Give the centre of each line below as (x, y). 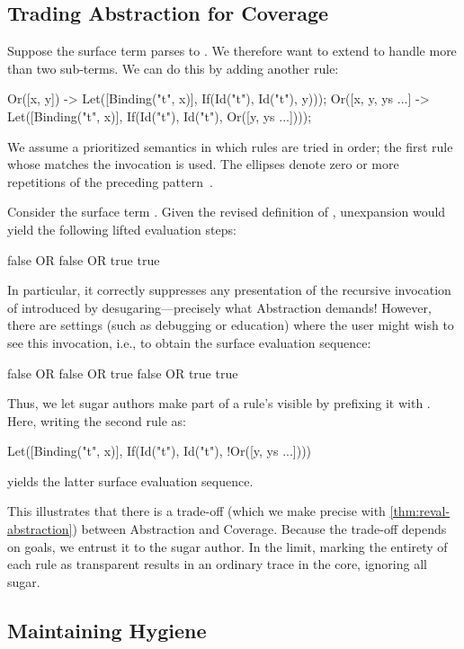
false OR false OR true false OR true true (123, 373)
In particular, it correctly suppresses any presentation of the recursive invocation (229, 290)
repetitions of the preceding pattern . (110, 181)
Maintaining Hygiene (107, 630)
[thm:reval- (420, 511)
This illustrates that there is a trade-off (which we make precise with (196, 511)
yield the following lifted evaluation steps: (122, 229)
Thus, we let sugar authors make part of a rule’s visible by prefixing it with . (219, 403)
